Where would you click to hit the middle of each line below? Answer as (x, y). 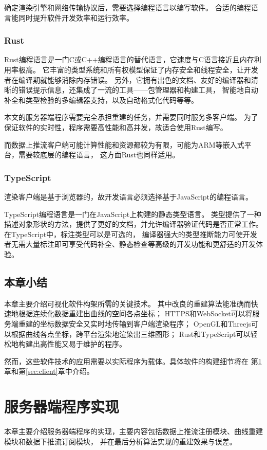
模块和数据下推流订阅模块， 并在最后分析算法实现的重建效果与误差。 (120, 441)
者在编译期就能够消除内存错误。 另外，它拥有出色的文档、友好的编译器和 (128, 79)
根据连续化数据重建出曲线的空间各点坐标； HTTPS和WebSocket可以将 (135, 313)
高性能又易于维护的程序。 (83, 344)
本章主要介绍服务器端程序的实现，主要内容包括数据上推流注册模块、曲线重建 (133, 431)
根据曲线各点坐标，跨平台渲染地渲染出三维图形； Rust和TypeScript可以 (131, 334)
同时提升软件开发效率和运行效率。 (76, 17)
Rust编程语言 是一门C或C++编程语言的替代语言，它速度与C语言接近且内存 (129, 59)
